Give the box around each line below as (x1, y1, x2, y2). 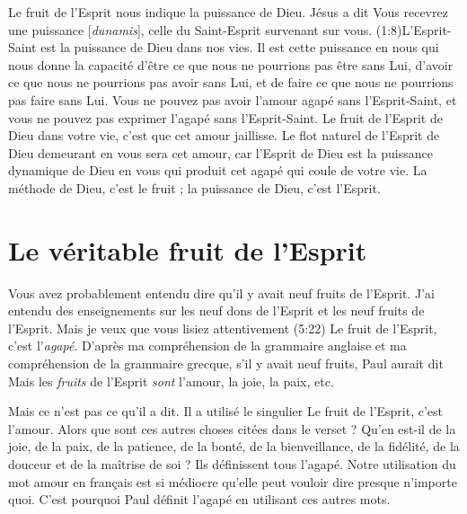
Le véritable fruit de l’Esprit (8, 231, 367, 268)
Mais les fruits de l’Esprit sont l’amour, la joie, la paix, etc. (8, 371, 334, 390)
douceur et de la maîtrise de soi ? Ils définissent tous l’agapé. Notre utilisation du (8, 455, 456, 473)
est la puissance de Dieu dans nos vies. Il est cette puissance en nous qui (40, 38, 439, 57)
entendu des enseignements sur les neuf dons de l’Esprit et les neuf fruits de (8, 301, 425, 320)
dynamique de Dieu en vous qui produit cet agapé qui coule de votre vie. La (8, 161, 427, 180)
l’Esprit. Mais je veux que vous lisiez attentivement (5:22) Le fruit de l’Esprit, (8, 318, 437, 337)
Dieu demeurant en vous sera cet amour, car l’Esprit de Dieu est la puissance (8, 143, 433, 162)
